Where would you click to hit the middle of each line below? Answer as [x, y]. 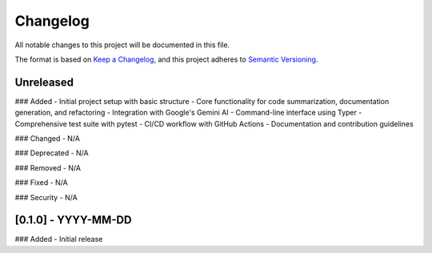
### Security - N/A [46, 197]
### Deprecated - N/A [52, 153]
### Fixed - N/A [41, 183]
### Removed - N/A [48, 167]
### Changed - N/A [47, 139]
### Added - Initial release [59, 239]
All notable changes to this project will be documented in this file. [122, 45]
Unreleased [44, 82]
